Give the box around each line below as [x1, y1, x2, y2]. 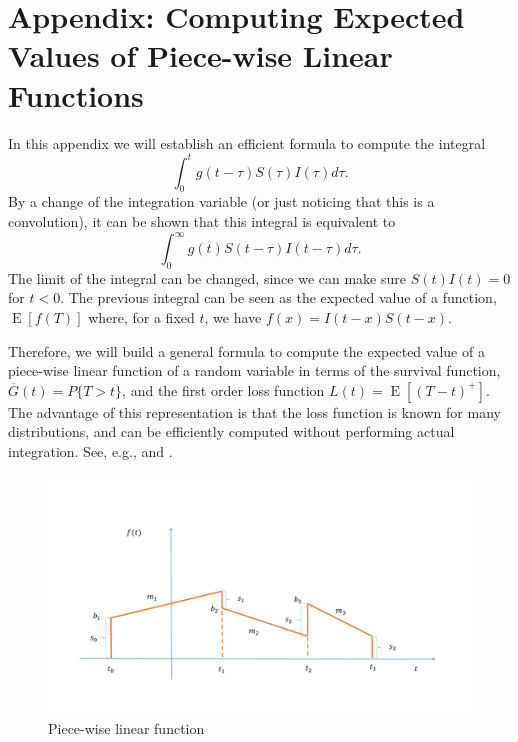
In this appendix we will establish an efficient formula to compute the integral [8, 132, 486, 153]
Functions [8, 74, 144, 115]
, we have [204, 307, 262, 328]
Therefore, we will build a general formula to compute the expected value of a [8, 340, 485, 361]
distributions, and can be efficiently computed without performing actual [8, 421, 455, 442]
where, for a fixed [88, 307, 195, 328]
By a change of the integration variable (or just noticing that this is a [8, 191, 435, 212]
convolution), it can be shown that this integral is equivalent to [8, 210, 396, 231]
